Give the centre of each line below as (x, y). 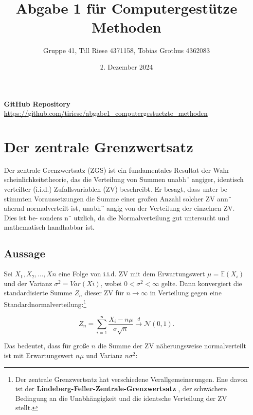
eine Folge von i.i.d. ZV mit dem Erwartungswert (132, 274)
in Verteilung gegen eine (186, 293)
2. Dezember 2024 (126, 66)
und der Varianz (28, 283)
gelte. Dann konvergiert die (202, 283)
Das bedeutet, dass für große (47, 346)
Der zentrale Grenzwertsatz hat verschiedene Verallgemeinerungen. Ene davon (132, 379)
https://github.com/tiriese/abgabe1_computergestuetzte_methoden (106, 113)
